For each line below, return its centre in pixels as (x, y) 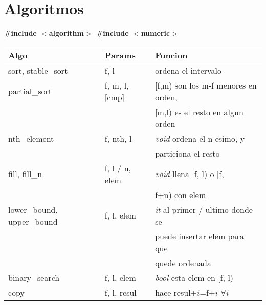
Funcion (171, 55)
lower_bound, (33, 209)
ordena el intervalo (189, 70)
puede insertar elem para (199, 236)
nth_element (31, 138)
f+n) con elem (181, 194)
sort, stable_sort (38, 70)
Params (120, 55)
